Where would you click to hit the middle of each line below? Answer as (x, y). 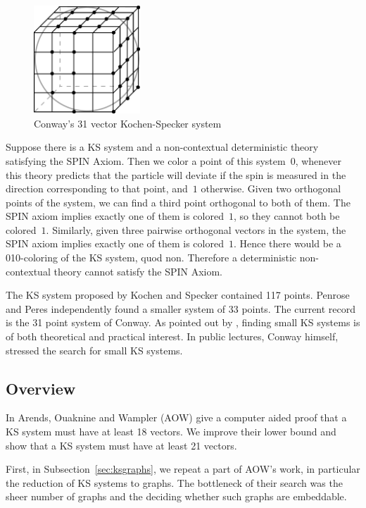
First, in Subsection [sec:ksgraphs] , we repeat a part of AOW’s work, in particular (183, 469)
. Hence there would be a (287, 243)
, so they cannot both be (286, 216)
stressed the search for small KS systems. (94, 350)
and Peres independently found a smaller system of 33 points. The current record (181, 308)
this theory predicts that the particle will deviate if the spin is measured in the (176, 174)
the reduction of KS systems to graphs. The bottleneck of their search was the (174, 482)
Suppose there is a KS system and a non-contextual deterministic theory (162, 147)
